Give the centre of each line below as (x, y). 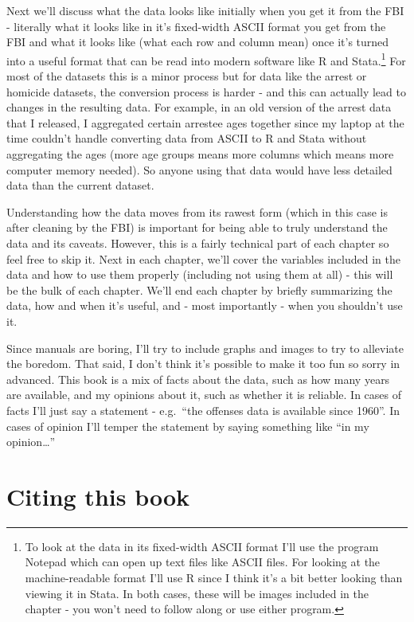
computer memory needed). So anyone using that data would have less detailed (199, 169)
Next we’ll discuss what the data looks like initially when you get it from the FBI (205, 10)
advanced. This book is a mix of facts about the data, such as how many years (198, 379)
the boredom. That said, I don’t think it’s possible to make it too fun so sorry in (203, 364)
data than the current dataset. (80, 185)
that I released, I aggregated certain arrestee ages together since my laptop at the (205, 122)
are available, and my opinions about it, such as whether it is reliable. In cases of (204, 395)
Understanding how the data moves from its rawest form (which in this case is (197, 211)
